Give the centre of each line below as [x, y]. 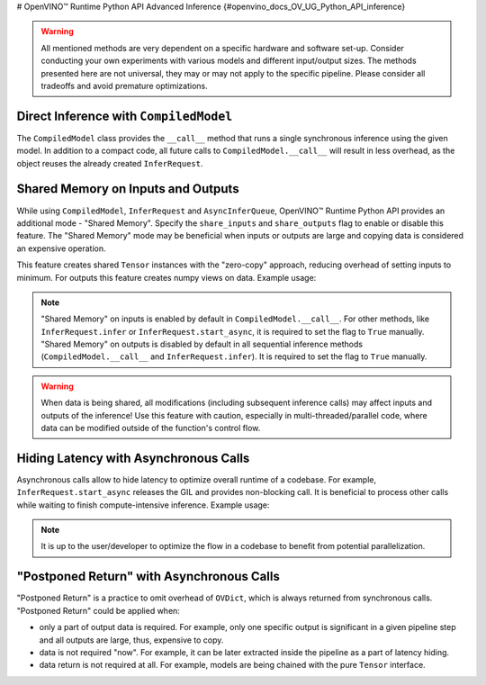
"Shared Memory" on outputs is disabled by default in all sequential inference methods [202, 344]
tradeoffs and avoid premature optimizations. [124, 86]
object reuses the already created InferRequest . [110, 163]
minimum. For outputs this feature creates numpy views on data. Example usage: [166, 277]
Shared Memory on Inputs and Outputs [128, 189]
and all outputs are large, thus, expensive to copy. [131, 640]
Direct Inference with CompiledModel [125, 116]
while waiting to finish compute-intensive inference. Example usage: [143, 505]
